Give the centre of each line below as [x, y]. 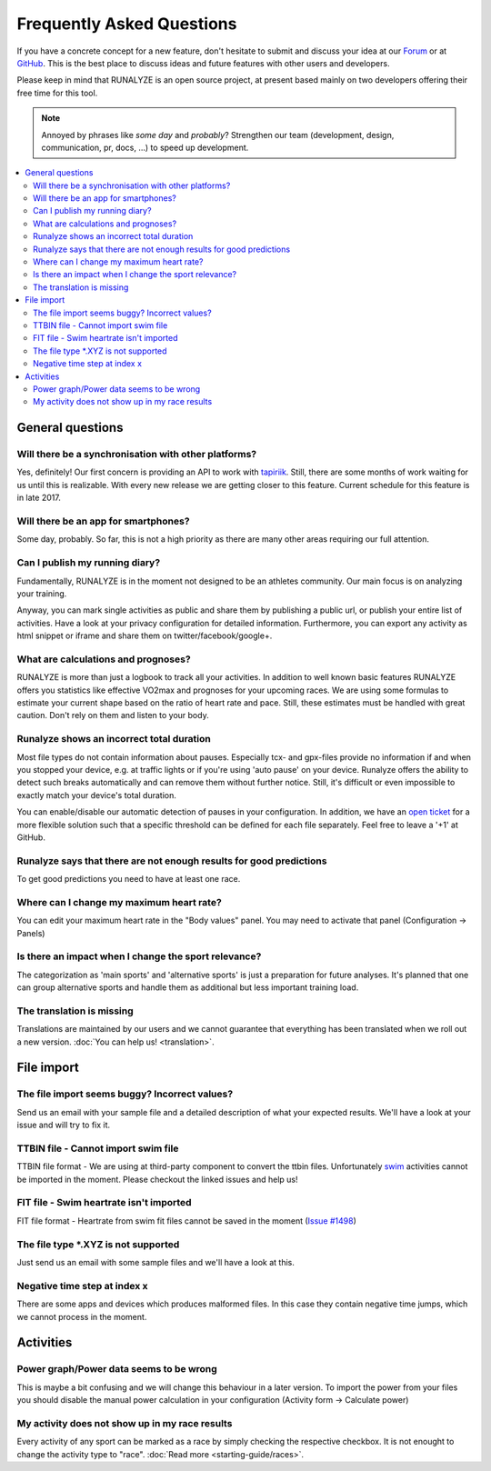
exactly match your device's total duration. [96, 795]
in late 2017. [39, 498]
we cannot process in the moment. [82, 1316]
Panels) [31, 933]
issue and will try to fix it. [64, 1125]
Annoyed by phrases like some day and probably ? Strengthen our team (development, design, [218, 135]
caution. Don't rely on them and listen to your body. [113, 715]
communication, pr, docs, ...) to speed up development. [145, 147]
